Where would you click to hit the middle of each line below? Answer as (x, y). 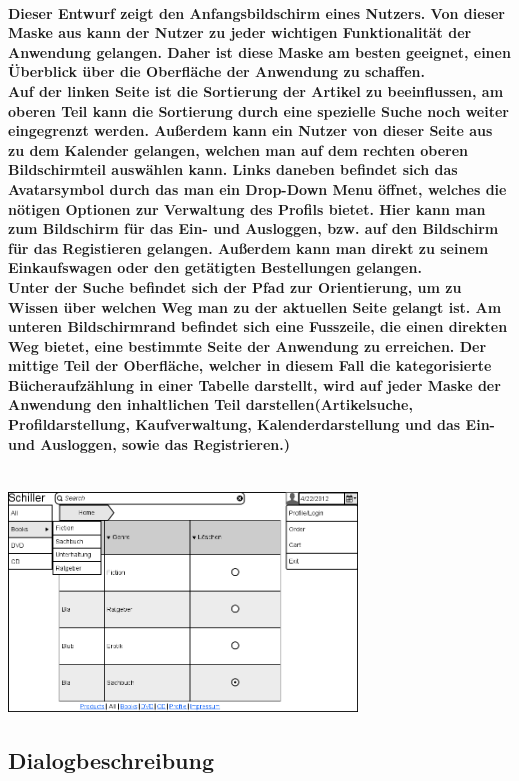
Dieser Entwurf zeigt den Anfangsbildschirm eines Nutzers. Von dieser (256, 12)
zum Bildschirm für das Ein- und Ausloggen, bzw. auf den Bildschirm (253, 228)
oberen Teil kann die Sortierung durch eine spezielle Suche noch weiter (258, 110)
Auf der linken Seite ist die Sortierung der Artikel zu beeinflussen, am (256, 90)
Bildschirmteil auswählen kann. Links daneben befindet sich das (233, 169)
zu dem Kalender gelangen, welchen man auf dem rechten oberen (238, 149)
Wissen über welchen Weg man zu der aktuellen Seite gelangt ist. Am (255, 306)
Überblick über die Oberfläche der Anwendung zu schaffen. (217, 71)
